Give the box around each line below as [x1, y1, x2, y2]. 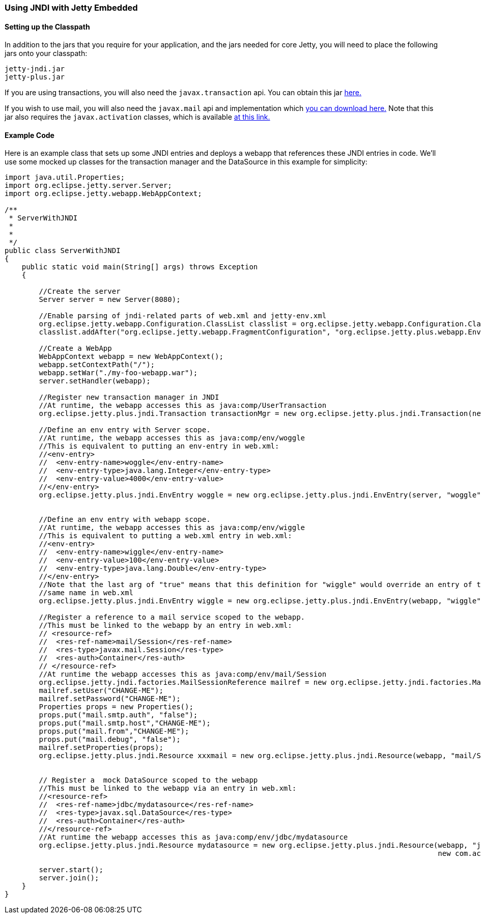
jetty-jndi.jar [5, 65, 65, 73]
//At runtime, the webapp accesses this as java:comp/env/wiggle [39, 523, 305, 532]
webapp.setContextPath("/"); [39, 360, 155, 369]
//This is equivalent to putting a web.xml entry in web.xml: [39, 532, 292, 540]
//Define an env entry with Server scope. [39, 426, 211, 434]
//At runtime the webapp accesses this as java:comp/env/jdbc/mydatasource [39, 833, 348, 842]
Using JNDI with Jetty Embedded [5, 3, 138, 13]
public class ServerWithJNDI [5, 246, 121, 255]
